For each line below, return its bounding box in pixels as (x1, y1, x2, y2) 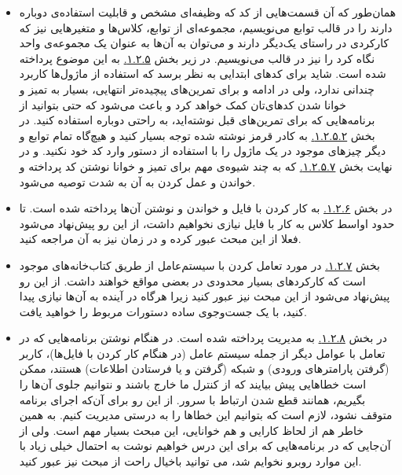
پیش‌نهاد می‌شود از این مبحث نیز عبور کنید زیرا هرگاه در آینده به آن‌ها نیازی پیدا (19, 288, 390, 304)
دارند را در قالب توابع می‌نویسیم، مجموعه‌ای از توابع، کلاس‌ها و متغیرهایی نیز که (19, 19, 393, 35)
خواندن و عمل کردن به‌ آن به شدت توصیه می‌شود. (19, 173, 256, 190)
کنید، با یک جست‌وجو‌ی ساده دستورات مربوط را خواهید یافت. (19, 303, 307, 319)
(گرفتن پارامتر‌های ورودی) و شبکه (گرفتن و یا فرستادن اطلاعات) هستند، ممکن (19, 360, 389, 377)
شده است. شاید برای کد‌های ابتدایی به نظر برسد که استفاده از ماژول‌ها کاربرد (19, 65, 386, 82)
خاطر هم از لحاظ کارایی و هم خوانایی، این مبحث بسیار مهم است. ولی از (19, 422, 364, 438)
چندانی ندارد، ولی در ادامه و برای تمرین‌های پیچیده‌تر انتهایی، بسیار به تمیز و (19, 80, 375, 97)
